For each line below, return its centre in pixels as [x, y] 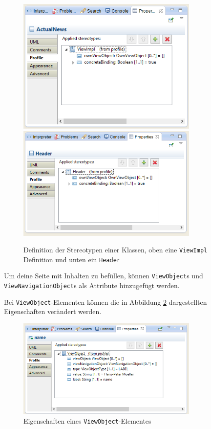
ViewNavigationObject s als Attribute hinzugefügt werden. [92, 285]
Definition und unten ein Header [72, 259]
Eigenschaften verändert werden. [53, 311]
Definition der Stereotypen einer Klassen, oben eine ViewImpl [116, 249]
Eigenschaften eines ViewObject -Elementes [87, 421]
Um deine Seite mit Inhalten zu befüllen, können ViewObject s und [104, 276]
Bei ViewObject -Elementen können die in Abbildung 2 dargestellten [105, 302]
